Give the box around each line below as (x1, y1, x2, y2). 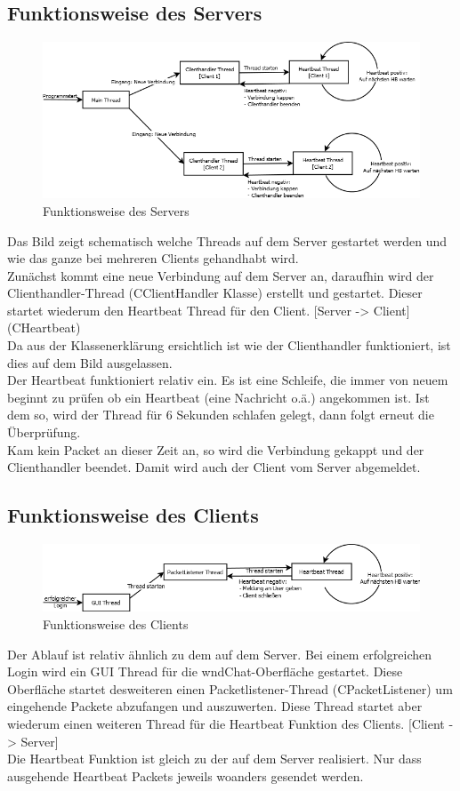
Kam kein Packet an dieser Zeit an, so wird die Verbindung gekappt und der (7, 440, 424, 459)
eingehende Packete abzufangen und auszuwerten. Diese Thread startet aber (7, 697, 423, 715)
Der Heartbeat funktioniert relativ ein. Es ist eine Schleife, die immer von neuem (7, 371, 448, 389)
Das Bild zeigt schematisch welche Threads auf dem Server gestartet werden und (7, 231, 448, 250)
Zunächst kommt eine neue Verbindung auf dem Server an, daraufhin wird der (7, 266, 434, 284)
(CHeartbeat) (7, 318, 81, 337)
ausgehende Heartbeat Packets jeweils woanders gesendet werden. (7, 766, 364, 785)
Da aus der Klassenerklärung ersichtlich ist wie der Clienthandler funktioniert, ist (7, 336, 451, 355)
